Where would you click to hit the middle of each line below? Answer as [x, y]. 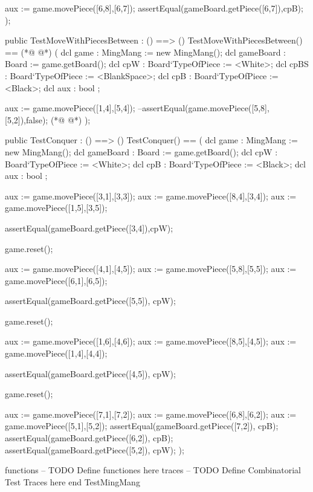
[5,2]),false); [27, 119]
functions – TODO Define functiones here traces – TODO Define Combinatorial [153, 470]
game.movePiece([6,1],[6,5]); [56, 280]
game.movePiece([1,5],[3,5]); [56, 208]
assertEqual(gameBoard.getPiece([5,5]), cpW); [90, 301]
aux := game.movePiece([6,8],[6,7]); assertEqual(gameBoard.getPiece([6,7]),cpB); [154, 8]
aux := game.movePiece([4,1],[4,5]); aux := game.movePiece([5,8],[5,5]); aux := [151, 269]
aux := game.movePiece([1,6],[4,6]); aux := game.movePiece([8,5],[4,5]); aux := [151, 341]
